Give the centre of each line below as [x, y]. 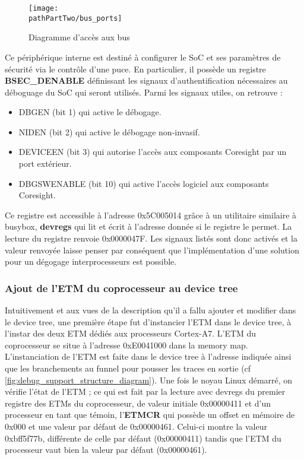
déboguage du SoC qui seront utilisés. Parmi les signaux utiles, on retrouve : [144, 92]
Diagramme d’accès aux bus [79, 37]
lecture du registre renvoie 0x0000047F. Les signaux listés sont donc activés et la [151, 238]
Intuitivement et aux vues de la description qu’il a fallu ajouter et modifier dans [151, 310]
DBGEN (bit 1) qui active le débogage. [90, 112]
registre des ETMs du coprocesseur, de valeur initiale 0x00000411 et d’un [138, 403]
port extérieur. [45, 164]
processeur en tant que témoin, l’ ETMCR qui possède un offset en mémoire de [150, 415]
